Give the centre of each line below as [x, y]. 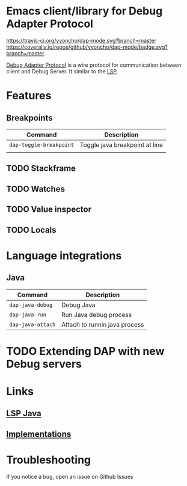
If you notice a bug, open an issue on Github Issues [70, 476]
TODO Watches [35, 189]
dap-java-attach [32, 324]
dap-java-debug [31, 305]
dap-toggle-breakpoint [41, 145]
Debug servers [44, 364]
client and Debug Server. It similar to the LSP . [62, 71]
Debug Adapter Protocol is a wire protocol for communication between [94, 65]
